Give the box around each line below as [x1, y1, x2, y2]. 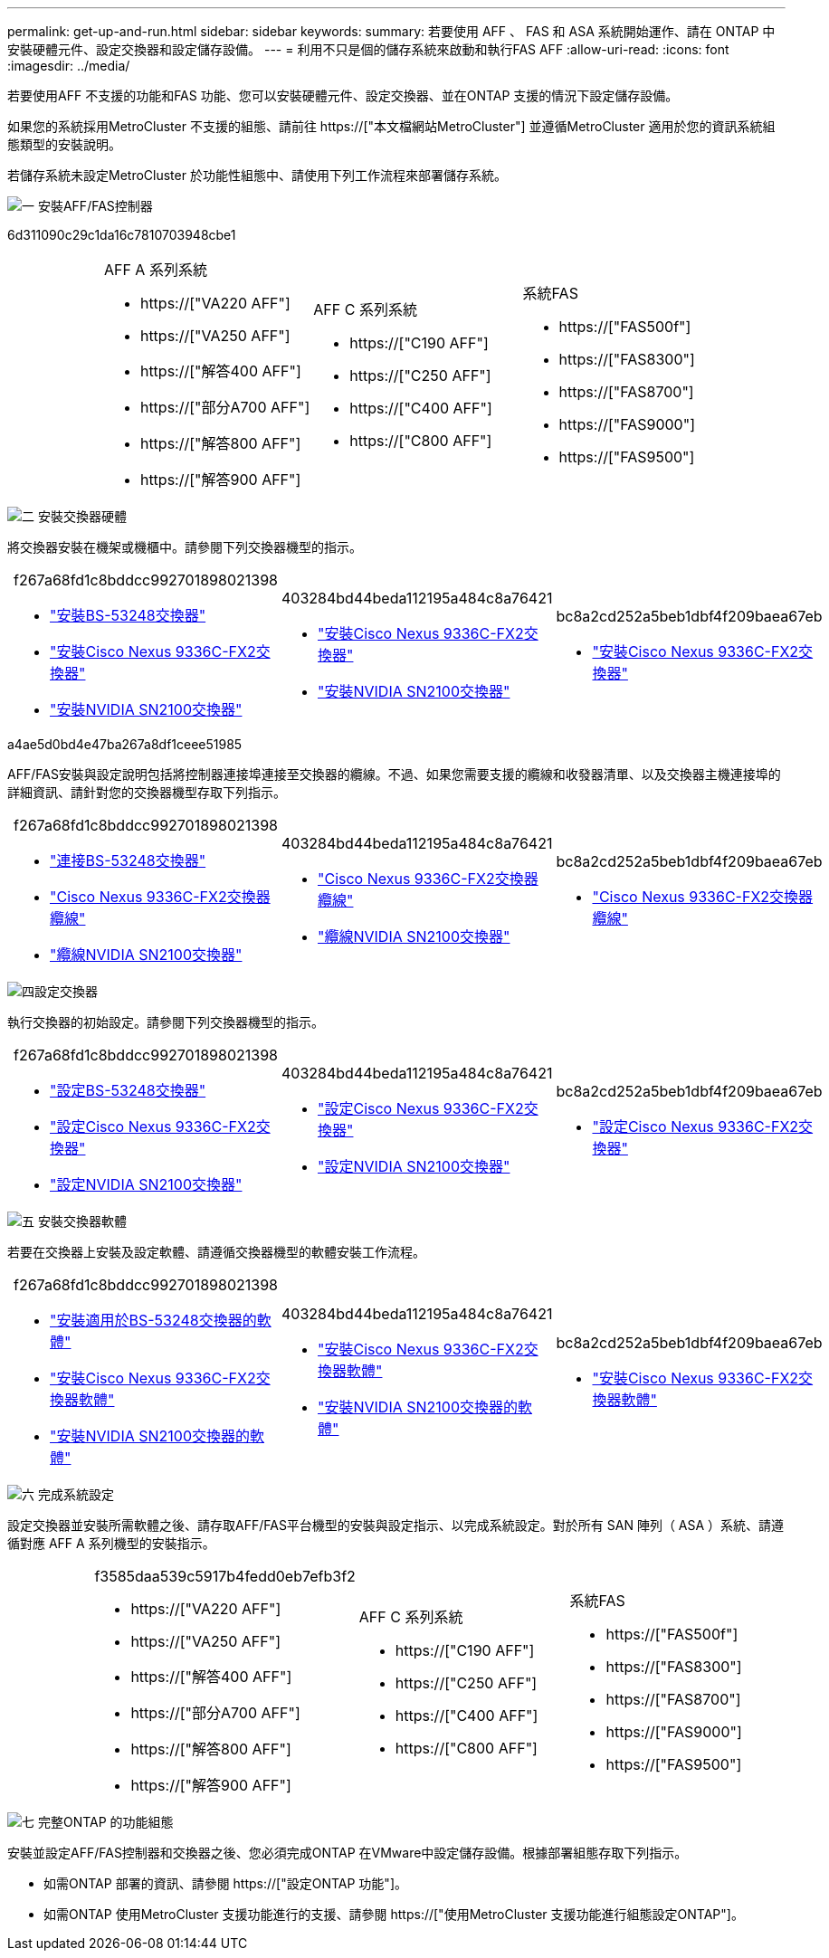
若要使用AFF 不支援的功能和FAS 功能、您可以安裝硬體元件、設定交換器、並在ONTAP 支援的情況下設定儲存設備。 [7, 88, 679, 103]
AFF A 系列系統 [103, 261, 207, 279]
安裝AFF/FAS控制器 [37, 198, 153, 214]
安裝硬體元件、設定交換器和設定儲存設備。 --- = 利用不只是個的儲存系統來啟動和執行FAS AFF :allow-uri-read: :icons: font [7, 42, 729, 57]
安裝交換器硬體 [37, 509, 127, 524]
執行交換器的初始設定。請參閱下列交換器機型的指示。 [7, 1014, 324, 1030]
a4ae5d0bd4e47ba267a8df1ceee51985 [7, 737, 243, 752]
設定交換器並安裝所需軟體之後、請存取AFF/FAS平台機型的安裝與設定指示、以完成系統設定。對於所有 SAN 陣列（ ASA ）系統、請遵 [7, 1517, 785, 1533]
